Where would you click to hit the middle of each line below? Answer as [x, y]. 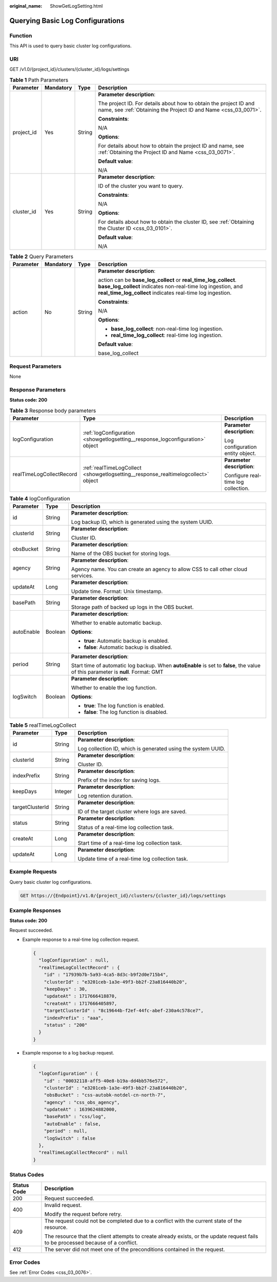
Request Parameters [35, 366]
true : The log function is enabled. [124, 706]
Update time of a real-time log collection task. [133, 859]
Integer [63, 791]
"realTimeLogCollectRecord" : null [83, 1153]
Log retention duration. [105, 796]
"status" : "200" [66, 1025]
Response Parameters [38, 389]
